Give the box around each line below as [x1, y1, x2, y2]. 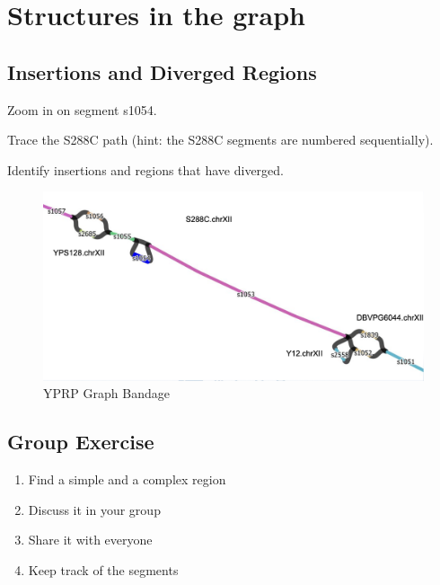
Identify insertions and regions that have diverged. [7, 160, 284, 179]
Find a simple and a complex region [28, 470, 226, 489]
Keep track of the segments [28, 560, 179, 579]
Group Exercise [7, 428, 154, 456]
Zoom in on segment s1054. [7, 100, 157, 119]
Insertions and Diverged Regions [7, 58, 317, 85]
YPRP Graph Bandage [43, 384, 170, 403]
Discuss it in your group [28, 500, 161, 519]
